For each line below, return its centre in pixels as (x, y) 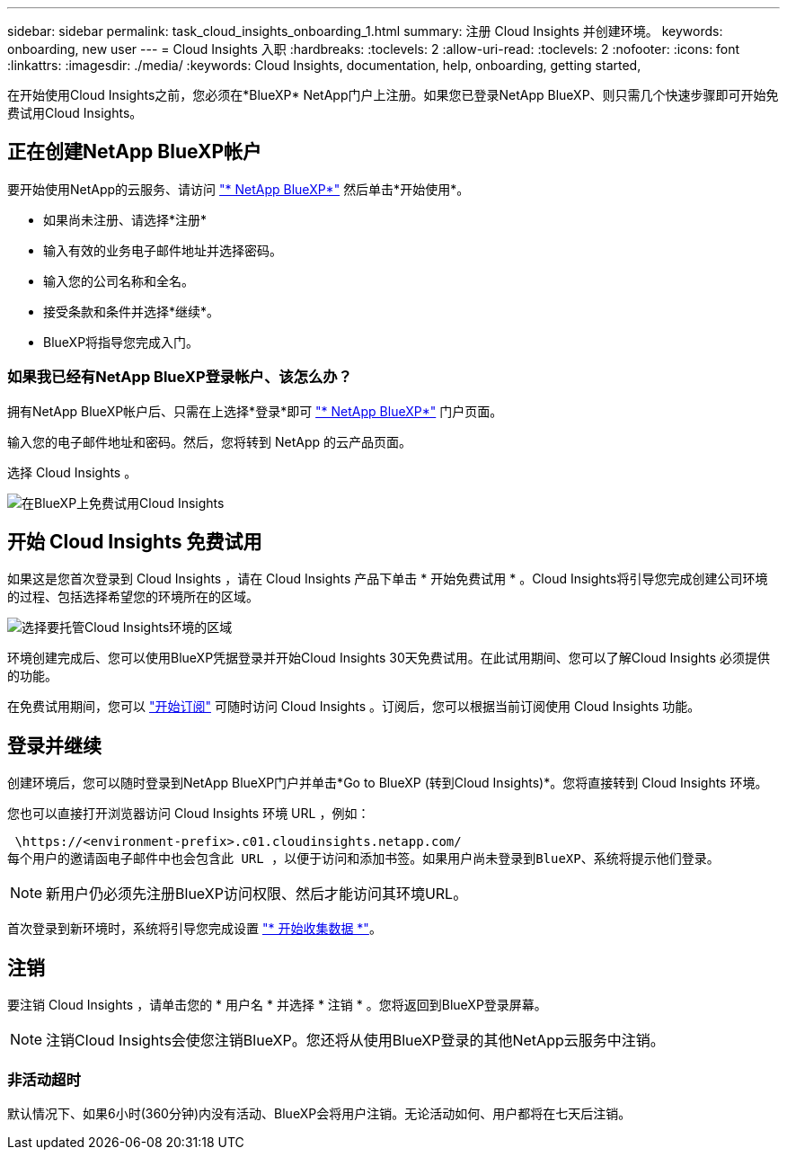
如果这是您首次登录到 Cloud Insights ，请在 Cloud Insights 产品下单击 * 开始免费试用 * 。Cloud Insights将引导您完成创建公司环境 (388, 579)
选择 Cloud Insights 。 (72, 472)
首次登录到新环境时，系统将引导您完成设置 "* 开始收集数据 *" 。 (195, 929)
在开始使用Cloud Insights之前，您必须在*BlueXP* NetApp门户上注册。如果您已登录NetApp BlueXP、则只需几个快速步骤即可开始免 (393, 95)
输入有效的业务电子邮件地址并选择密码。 (163, 250)
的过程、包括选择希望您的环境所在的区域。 (133, 597)
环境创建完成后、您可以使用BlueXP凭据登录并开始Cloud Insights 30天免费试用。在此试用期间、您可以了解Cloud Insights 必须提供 (389, 658)
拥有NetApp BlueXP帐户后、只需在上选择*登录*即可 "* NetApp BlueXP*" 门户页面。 (255, 411)
